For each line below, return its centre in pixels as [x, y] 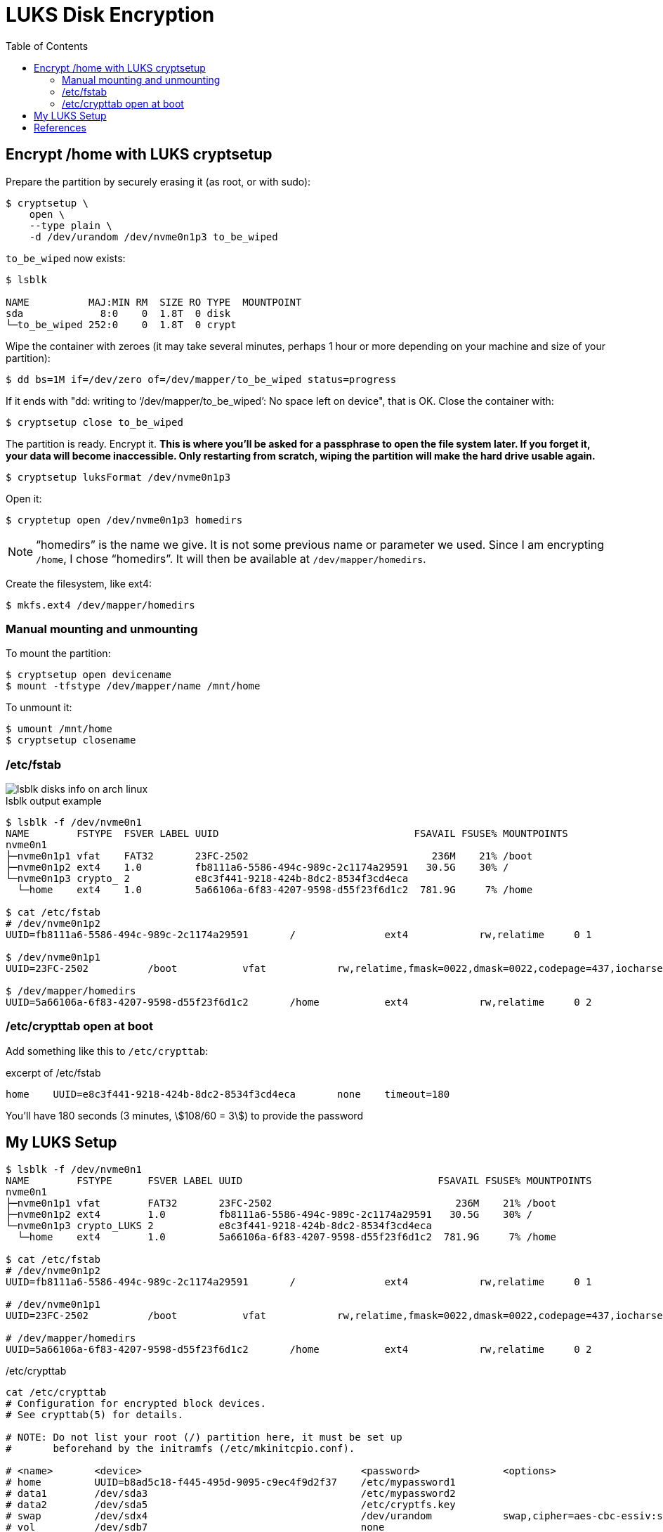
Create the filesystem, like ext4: [79, 583]
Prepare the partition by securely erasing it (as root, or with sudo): [158, 181]
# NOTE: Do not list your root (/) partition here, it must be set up [204, 1437]
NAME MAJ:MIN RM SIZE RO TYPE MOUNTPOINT [154, 302]
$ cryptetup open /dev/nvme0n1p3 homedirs [124, 520]
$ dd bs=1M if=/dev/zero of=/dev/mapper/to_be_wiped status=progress [201, 379]
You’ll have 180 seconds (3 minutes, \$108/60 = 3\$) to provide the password [184, 1115]
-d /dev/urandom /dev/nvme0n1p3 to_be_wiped [153, 236]
